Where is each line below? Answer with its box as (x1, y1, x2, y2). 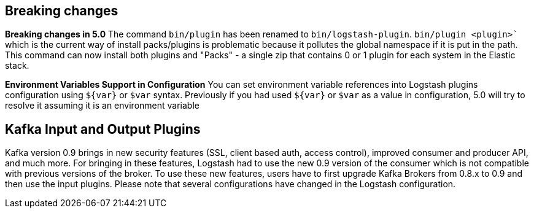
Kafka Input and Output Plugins (5, 121, 201, 137)
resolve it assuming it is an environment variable (5, 100, 199, 111)
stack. (5, 60, 29, 71)
